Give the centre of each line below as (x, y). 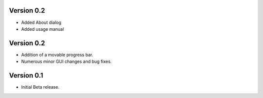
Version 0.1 (26, 76)
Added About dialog (41, 22)
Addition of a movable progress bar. (57, 55)
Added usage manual (43, 29)
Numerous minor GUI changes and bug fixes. (66, 61)
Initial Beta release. (40, 87)
